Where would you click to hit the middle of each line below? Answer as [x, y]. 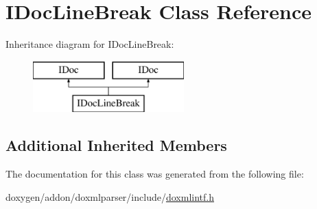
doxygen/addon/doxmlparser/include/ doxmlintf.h [110, 196]
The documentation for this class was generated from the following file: [155, 174]
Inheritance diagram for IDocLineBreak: [90, 44]
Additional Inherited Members [116, 145]
